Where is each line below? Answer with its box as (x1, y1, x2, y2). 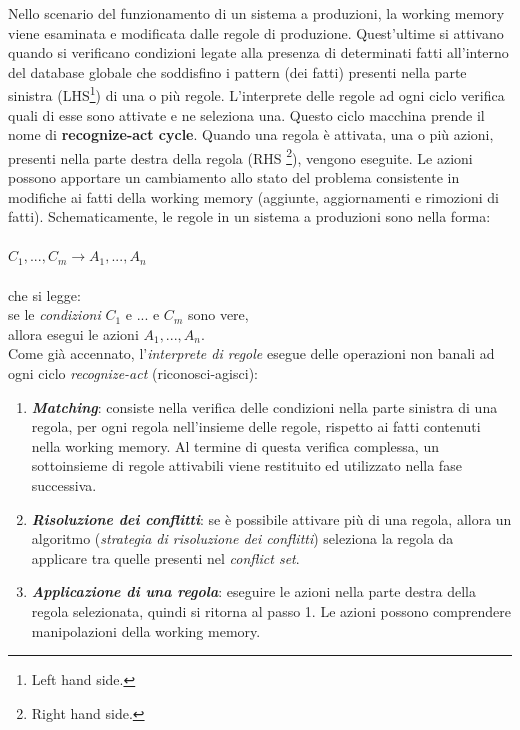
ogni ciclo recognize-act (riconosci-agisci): (8, 363, 258, 383)
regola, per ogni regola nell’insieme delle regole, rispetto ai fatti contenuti (31, 416, 481, 437)
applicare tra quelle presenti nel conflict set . (31, 547, 300, 568)
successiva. (31, 474, 97, 495)
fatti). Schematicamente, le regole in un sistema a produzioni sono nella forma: (8, 206, 491, 227)
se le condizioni (8, 304, 101, 325)
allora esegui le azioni (8, 323, 139, 344)
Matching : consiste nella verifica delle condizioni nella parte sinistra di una (31, 396, 498, 417)
